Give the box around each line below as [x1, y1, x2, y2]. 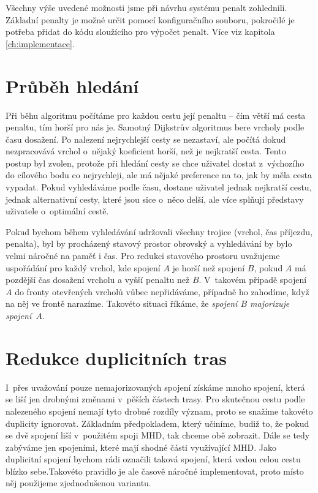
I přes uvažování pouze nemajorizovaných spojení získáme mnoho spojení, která [6, 380, 305, 393]
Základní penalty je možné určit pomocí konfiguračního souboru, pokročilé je [6, 13, 295, 26]
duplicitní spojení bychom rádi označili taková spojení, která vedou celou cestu [6, 453, 301, 465]
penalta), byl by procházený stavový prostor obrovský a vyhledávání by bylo [6, 237, 292, 250]
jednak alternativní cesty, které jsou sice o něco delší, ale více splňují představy [6, 192, 304, 205]
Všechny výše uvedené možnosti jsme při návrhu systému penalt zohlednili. [6, 1, 287, 13]
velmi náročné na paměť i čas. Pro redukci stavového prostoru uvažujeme [6, 249, 280, 262]
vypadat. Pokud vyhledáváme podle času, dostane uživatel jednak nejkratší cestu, [6, 181, 312, 194]
